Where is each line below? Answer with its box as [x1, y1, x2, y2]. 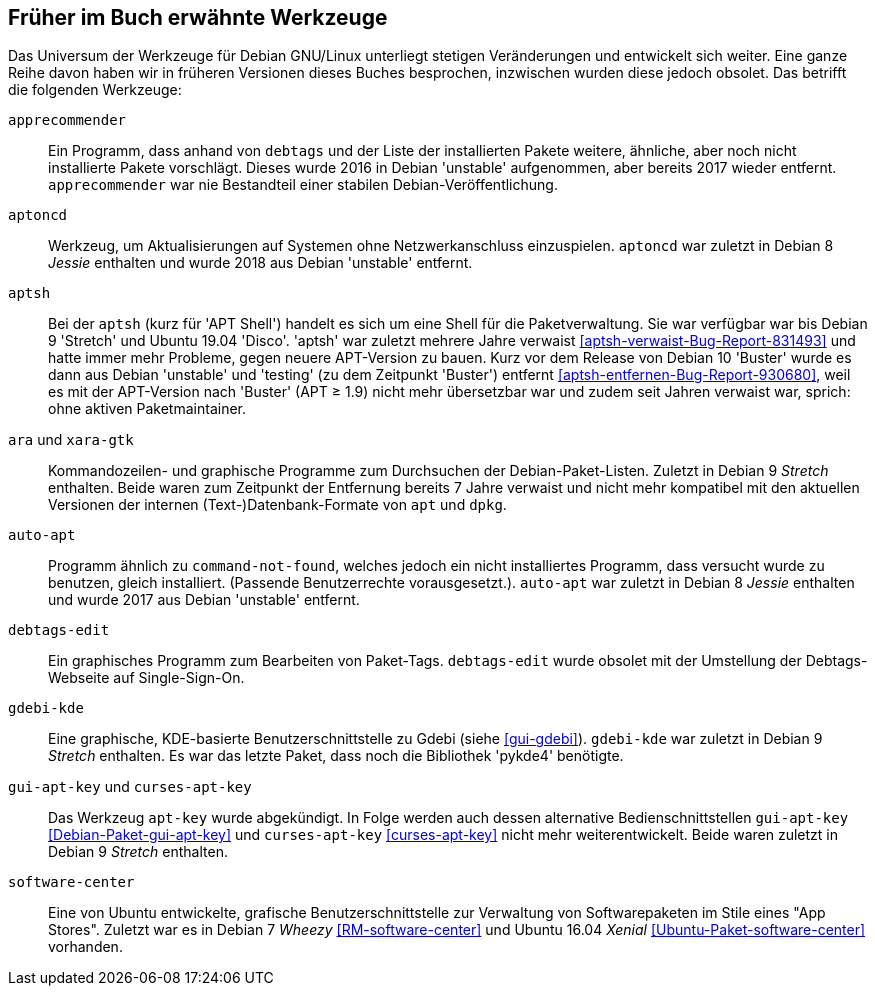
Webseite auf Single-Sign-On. [48, 669, 245, 687]
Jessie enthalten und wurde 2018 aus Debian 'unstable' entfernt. [48, 254, 473, 272]
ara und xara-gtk [8, 431, 134, 449]
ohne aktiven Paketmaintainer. [48, 400, 246, 418]
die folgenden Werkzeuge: [8, 81, 182, 99]
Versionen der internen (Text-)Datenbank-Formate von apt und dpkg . [48, 496, 507, 514]
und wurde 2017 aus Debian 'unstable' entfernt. [48, 591, 360, 609]
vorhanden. [48, 938, 123, 956]
